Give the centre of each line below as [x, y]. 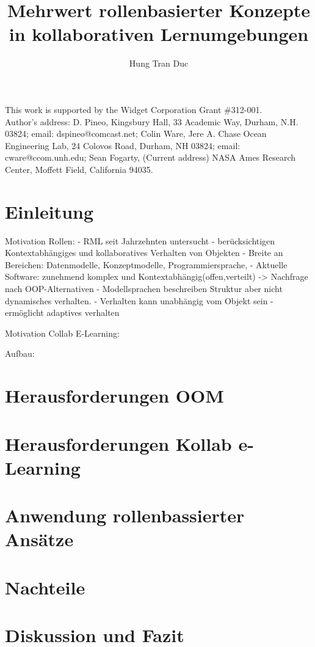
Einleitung [49, 211]
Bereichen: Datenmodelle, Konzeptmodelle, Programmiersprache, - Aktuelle [146, 264]
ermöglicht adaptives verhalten [62, 313]
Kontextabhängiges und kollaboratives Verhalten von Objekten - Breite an [144, 253]
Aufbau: [20, 353]
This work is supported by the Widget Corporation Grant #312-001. [134, 109]
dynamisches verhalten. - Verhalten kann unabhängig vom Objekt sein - [139, 300]
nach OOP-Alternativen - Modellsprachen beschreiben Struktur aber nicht [144, 288]
